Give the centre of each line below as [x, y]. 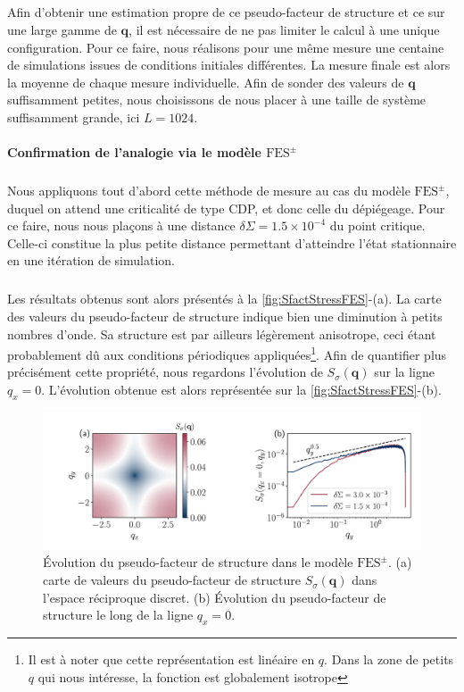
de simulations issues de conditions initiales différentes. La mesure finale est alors [229, 65]
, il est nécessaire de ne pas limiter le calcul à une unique [284, 29]
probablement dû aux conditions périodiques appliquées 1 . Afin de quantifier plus [227, 353]
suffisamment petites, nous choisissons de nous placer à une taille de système [217, 100]
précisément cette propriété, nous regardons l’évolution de [165, 372]
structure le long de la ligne [118, 615]
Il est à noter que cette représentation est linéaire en [171, 659]
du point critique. [377, 225]
